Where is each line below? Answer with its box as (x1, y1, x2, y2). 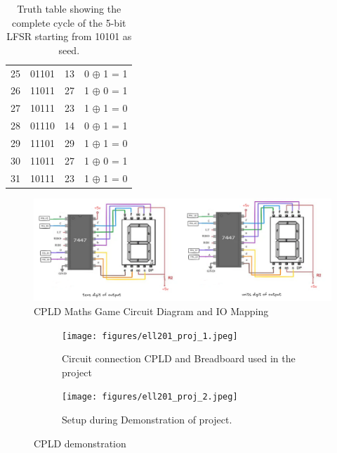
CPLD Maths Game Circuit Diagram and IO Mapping (34, 303, 269, 318)
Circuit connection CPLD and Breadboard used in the (62, 351, 296, 366)
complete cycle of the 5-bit (11, 15, 126, 30)
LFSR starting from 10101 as (6, 29, 132, 44)
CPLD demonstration (34, 435, 126, 450)
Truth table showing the (17, 1, 121, 15)
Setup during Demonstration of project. (62, 412, 232, 427)
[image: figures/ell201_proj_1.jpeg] (62, 331, 238, 341)
